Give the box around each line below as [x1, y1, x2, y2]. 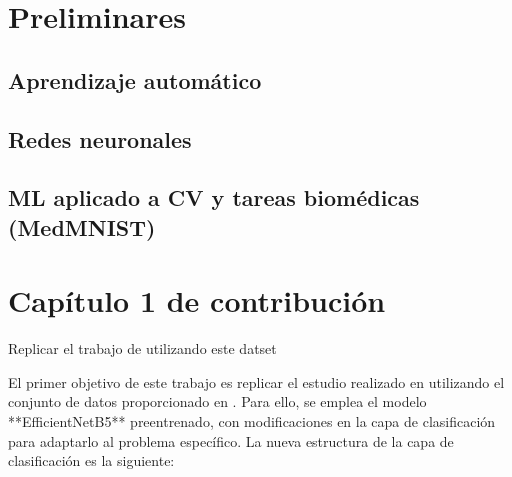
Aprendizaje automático [8, 64, 262, 95]
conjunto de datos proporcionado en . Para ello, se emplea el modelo [8, 391, 427, 412]
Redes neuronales [8, 123, 192, 154]
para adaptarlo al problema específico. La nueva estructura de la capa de [8, 430, 454, 451]
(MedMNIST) [8, 211, 156, 242]
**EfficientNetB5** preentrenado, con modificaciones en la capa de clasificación [8, 411, 496, 432]
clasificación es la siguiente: [8, 450, 175, 471]
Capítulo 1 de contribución [8, 280, 386, 321]
